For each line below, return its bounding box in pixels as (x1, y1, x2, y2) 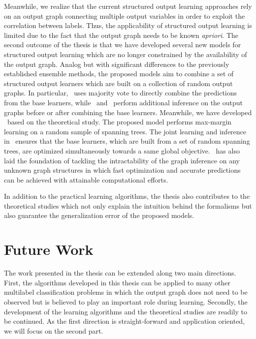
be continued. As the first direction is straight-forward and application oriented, (4, 316, 245, 326)
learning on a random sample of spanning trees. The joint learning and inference (4, 126, 247, 136)
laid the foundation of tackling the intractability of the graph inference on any (4, 155, 240, 165)
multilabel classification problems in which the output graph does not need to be (4, 287, 248, 297)
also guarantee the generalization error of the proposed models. (4, 210, 194, 220)
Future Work (4, 239, 94, 259)
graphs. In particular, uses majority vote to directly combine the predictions (4, 88, 237, 98)
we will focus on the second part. (4, 325, 103, 336)
